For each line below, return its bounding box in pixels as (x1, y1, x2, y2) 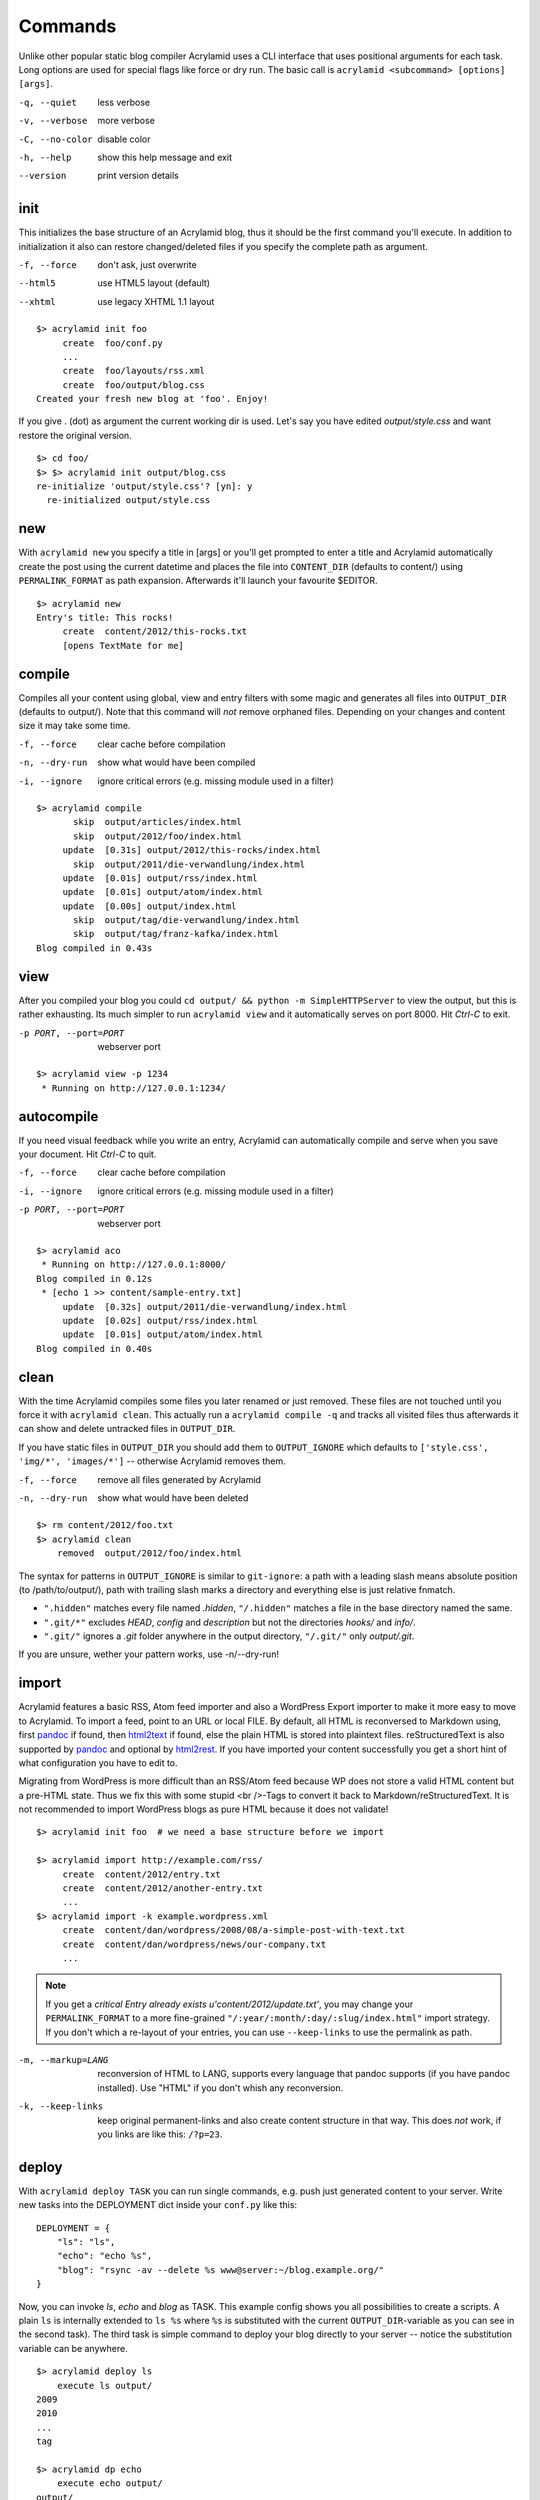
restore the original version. (18, 429, 132, 441)
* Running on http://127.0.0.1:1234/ (41, 1082, 227, 1094)
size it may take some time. (18, 720, 131, 732)
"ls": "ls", (56, 2236, 116, 2247)
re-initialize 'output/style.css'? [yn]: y (36, 481, 253, 492)
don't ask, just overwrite (97, 258, 197, 270)
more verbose (97, 115, 155, 127)
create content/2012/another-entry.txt (62, 1883, 264, 1894)
